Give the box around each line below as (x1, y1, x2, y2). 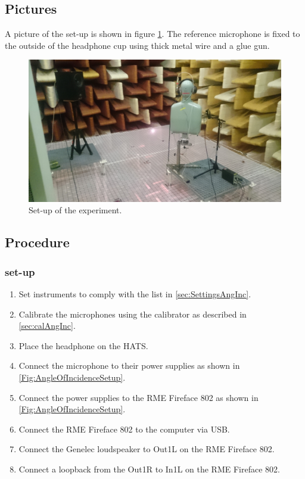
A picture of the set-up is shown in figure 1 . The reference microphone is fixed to (5, 27, 300, 40)
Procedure (5, 233, 70, 251)
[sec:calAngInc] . (18, 319, 76, 332)
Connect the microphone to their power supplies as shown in (18, 359, 240, 372)
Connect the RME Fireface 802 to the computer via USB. (18, 422, 230, 435)
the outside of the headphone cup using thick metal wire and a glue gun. (5, 39, 270, 51)
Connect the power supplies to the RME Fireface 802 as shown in (18, 391, 259, 403)
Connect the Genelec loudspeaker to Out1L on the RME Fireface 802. (18, 443, 275, 455)
